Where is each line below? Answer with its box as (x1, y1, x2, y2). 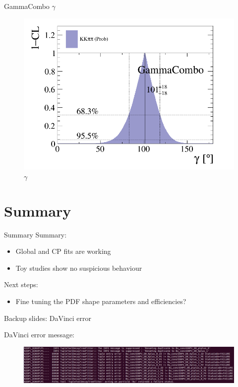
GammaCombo (4, 1, 50, 11)
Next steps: (4, 279, 38, 290)
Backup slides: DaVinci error (4, 312, 92, 323)
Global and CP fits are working (15, 246, 111, 256)
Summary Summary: (4, 229, 67, 239)
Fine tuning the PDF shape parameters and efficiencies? (15, 296, 186, 306)
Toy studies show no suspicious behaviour (15, 262, 142, 273)
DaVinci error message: (4, 329, 75, 340)
